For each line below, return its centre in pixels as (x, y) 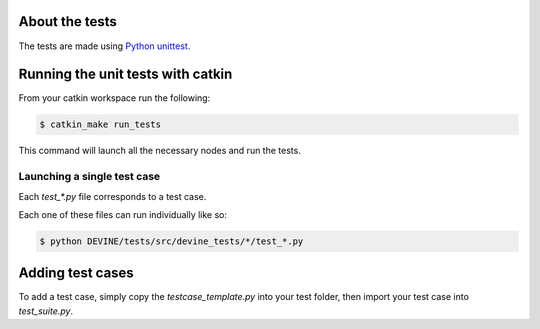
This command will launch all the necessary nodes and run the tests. (160, 151)
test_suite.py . (46, 311)
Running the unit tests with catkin (125, 74)
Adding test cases (76, 273)
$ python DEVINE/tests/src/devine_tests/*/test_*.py (171, 241)
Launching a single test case (89, 177)
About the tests (67, 21)
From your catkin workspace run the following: (114, 98)
